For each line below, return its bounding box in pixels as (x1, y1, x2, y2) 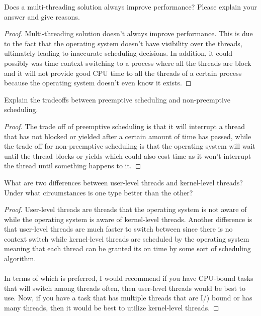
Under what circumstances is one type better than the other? (4, 187, 193, 197)
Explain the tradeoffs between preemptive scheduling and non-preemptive (4, 94, 231, 104)
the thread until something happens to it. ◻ (4, 160, 141, 171)
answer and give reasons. (4, 11, 80, 22)
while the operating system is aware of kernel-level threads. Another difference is (4, 214, 252, 224)
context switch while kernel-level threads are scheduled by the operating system (4, 233, 249, 244)
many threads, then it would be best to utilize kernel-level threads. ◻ (4, 302, 219, 313)
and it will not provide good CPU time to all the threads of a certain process (4, 67, 242, 78)
